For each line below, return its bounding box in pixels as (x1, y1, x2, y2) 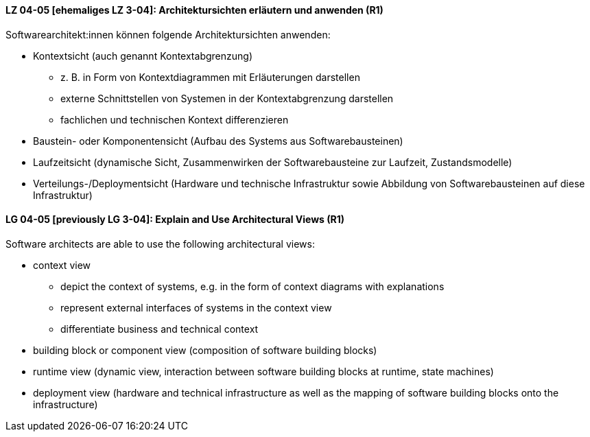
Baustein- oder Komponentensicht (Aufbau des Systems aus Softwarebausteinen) (33, 134, 403, 147)
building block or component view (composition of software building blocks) (33, 344, 377, 356)
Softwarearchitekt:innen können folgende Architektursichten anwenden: (5, 28, 331, 40)
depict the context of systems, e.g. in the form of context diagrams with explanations (60, 280, 445, 292)
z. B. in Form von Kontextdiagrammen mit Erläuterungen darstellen (60, 71, 360, 83)
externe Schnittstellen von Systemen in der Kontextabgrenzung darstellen (60, 92, 394, 104)
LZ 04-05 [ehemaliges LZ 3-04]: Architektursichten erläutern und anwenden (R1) (5, 4, 383, 16)
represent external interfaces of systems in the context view (60, 301, 332, 314)
